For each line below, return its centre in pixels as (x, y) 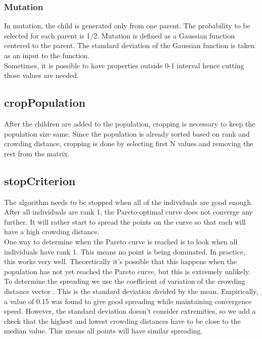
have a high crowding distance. (52, 231)
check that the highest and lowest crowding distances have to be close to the (122, 321)
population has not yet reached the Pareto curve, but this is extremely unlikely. (127, 271)
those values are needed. (41, 75)
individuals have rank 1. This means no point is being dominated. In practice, (125, 251)
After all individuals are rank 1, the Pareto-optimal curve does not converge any (128, 212)
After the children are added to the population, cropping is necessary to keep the (130, 123)
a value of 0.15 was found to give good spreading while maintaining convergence (128, 301)
